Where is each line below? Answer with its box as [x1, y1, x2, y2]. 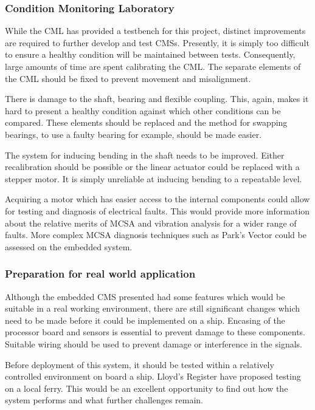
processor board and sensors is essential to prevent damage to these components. [5, 326, 306, 338]
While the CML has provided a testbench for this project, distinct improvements [5, 24, 306, 37]
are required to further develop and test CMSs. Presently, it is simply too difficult [5, 36, 310, 49]
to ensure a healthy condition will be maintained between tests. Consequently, [5, 48, 296, 61]
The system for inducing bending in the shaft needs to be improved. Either [5, 148, 285, 161]
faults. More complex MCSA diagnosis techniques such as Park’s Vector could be [5, 228, 306, 241]
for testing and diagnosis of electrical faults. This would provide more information [5, 204, 310, 217]
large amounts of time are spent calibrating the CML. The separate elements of [5, 60, 301, 72]
